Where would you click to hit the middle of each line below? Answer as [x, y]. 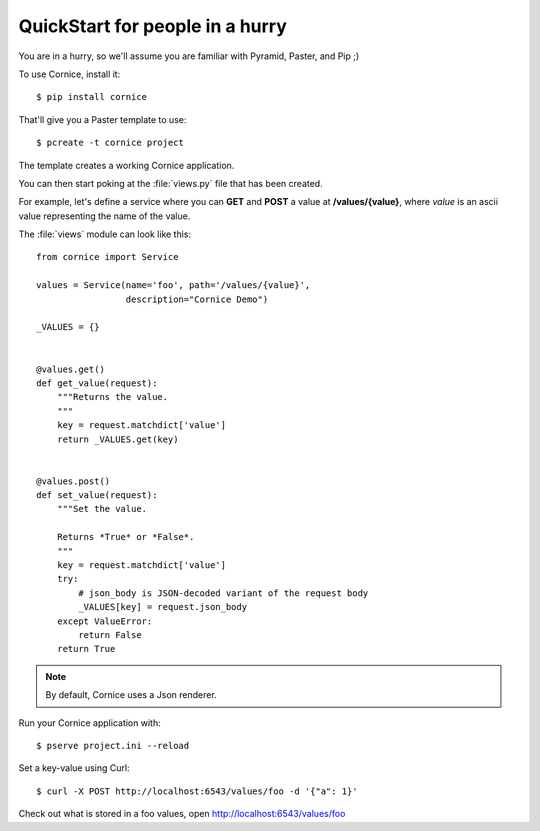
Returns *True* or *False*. [125, 537]
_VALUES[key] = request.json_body [163, 607]
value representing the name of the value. [104, 216]
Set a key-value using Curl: [74, 768]
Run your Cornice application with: [89, 722]
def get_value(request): [97, 383]
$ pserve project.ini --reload [113, 745]
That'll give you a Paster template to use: [102, 119]
